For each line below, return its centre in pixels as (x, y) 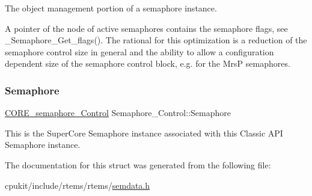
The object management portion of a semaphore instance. (111, 8)
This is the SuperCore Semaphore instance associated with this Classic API (144, 133)
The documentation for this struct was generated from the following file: (138, 164)
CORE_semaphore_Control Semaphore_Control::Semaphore (118, 113)
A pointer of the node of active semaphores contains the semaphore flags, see (146, 28)
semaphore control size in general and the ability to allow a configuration (139, 51)
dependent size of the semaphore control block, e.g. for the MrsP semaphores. (148, 63)
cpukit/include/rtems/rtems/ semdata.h (78, 185)
